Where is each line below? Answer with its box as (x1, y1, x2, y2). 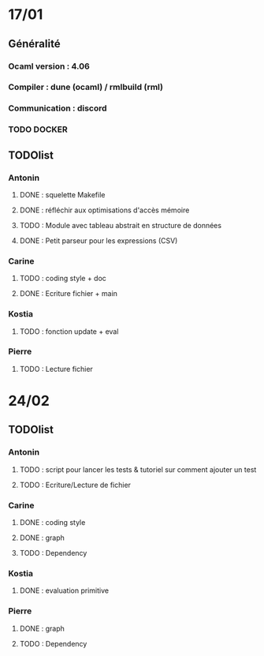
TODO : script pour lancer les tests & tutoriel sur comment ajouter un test (19, 464, 257, 474)
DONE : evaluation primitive (19, 586, 109, 595)
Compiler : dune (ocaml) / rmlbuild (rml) (8, 81, 164, 92)
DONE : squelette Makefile (19, 189, 106, 199)
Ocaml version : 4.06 (8, 61, 91, 72)
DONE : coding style (19, 518, 86, 527)
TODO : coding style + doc (19, 274, 106, 283)
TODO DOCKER (8, 124, 69, 135)
